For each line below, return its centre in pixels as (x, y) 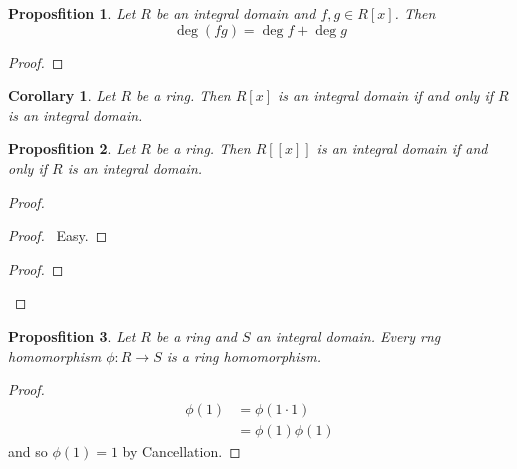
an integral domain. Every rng (348, 335)
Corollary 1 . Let (62, 95)
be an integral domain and (235, 13)
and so (28, 450)
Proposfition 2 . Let (72, 148)
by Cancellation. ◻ (181, 450)
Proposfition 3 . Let (72, 335)
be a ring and (196, 335)
